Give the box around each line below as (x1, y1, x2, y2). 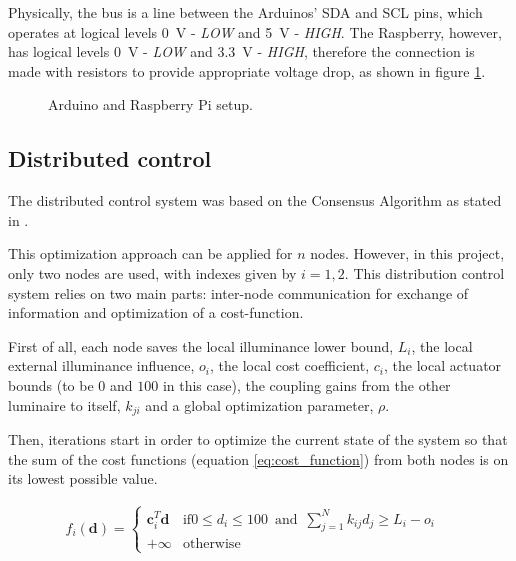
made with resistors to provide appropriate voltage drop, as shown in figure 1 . (8, 60, 486, 81)
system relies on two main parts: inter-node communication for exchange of (8, 282, 469, 303)
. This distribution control (344, 262, 505, 283)
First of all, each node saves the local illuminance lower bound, (8, 335, 394, 356)
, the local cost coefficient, (209, 355, 370, 376)
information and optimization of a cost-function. (8, 302, 304, 323)
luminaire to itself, (8, 394, 121, 415)
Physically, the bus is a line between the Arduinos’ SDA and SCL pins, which (8, 2, 483, 22)
